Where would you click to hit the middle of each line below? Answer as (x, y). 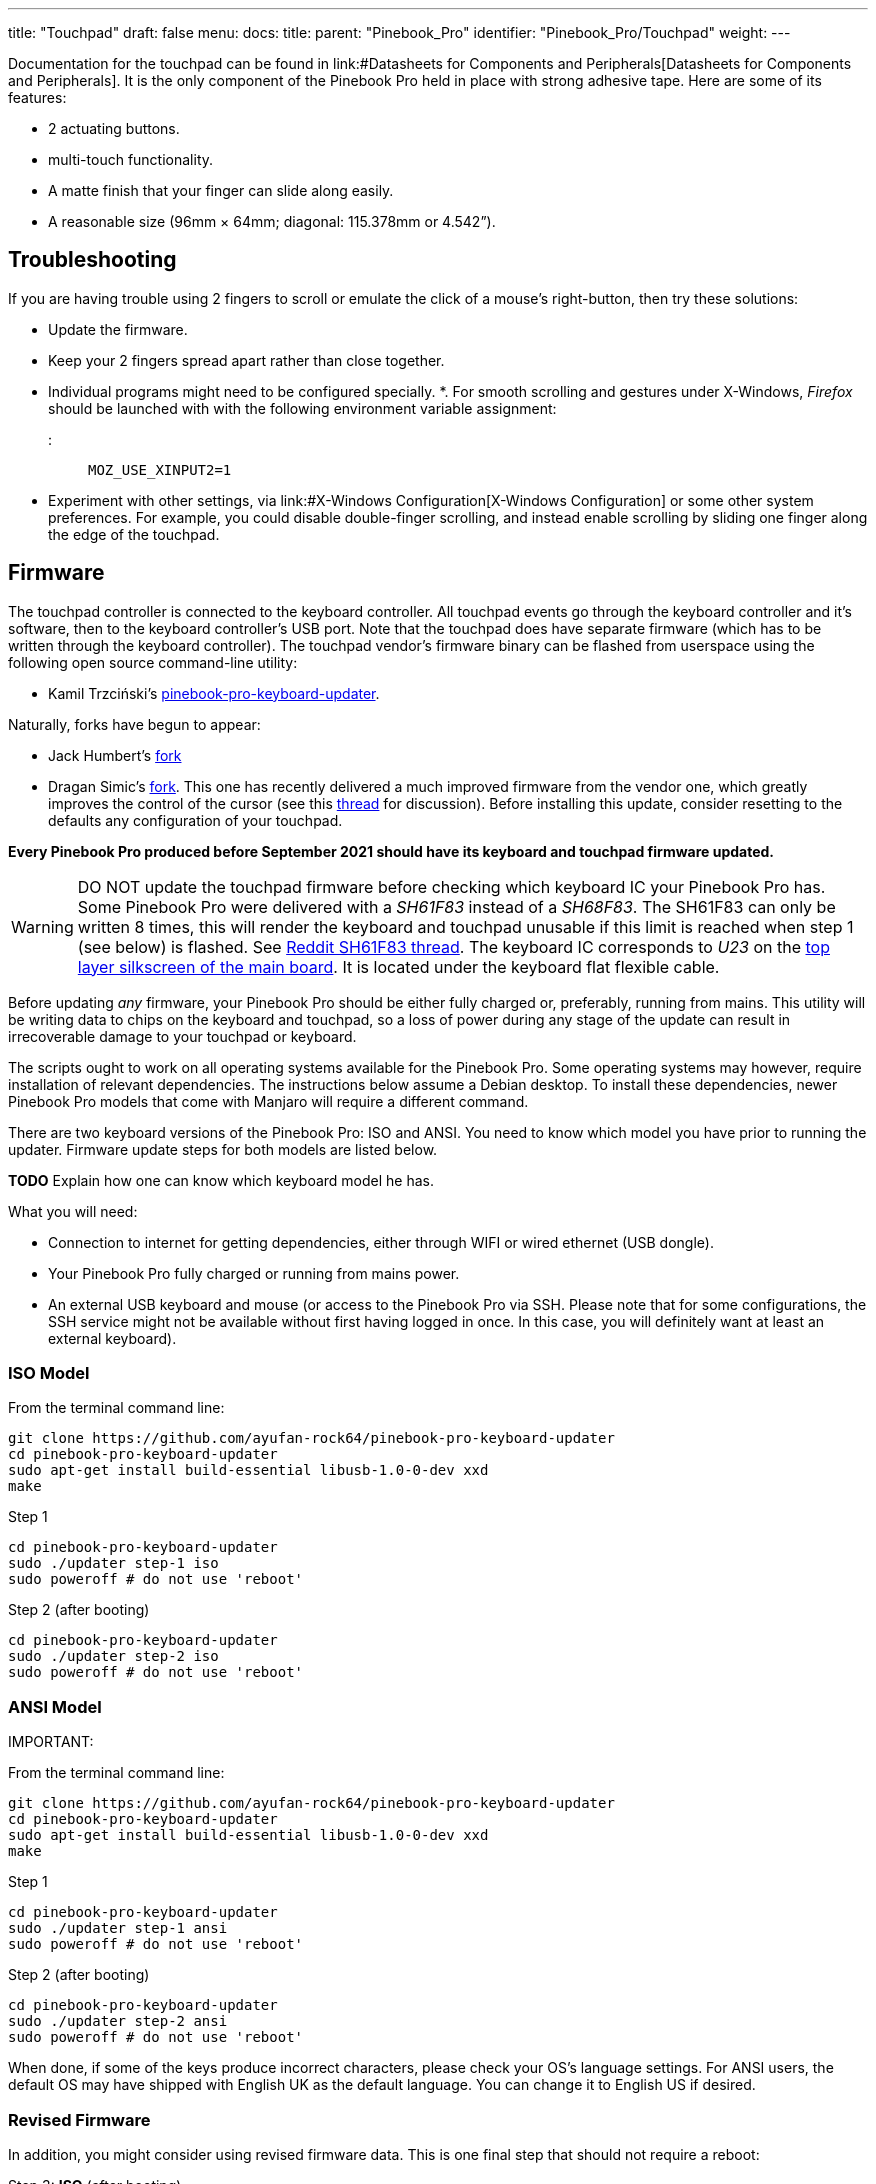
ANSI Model (55, 1706)
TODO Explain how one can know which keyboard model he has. (221, 1180)
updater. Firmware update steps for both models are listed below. (223, 1149)
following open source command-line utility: (153, 662)
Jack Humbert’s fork (115, 755)
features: (37, 97)
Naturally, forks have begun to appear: (134, 724)
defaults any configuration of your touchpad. (195, 820)
